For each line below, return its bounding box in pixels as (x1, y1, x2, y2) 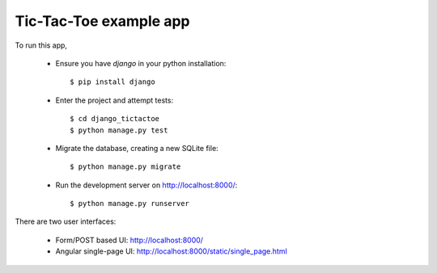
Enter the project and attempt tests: (55, 95, 174, 105)
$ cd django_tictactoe (70, 114, 160, 124)
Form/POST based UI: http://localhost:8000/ (55, 235, 204, 245)
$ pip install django (70, 78, 155, 86)
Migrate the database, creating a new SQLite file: (55, 143, 218, 153)
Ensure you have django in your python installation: (55, 58, 227, 68)
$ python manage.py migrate (70, 162, 181, 171)
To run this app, (15, 40, 68, 50)
